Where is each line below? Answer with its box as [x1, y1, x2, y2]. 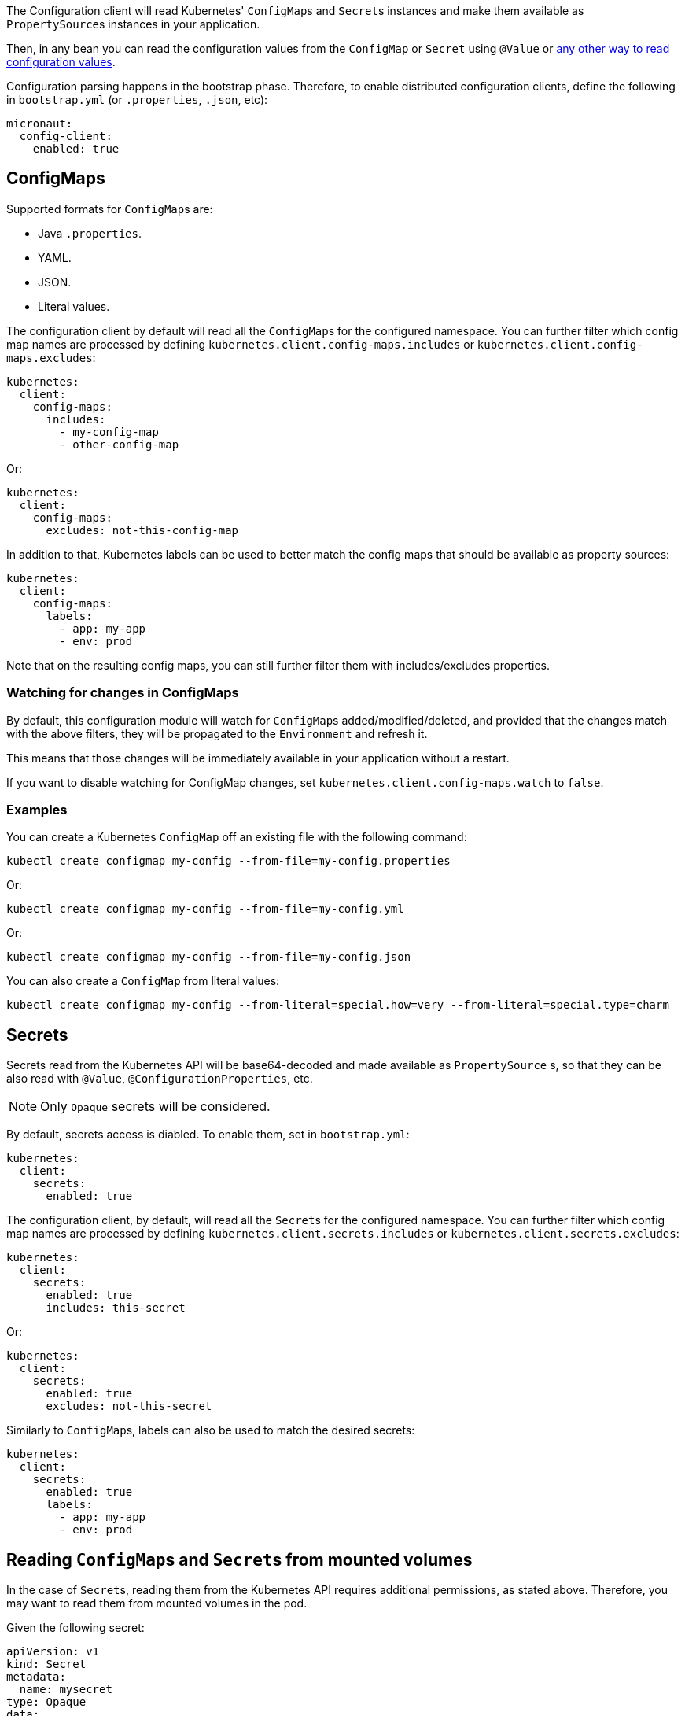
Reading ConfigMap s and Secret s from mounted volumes [6, 1549, 473, 1570]
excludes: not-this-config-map [46, 523, 239, 537]
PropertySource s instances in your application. [6, 17, 260, 31]
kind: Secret [6, 1658, 87, 1671]
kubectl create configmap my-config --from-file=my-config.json [6, 950, 411, 964]
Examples [6, 801, 68, 817]
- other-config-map [59, 437, 179, 451]
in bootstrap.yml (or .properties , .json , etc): [6, 93, 268, 106]
